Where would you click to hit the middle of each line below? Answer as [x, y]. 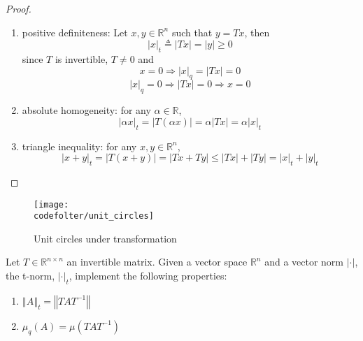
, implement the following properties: [148, 276]
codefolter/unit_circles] [94, 216]
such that [192, 32]
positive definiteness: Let [75, 32]
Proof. [19, 8]
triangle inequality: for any [79, 146]
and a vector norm [304, 262]
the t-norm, [30, 276]
